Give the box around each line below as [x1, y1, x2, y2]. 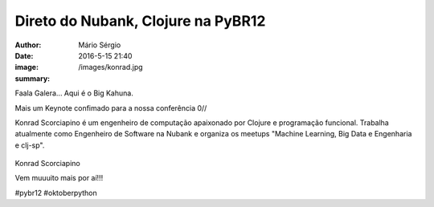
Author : [14, 40, 42, 50]
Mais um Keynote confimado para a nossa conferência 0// [14, 103, 207, 112]
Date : [14, 51, 34, 60]
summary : [14, 73, 51, 83]
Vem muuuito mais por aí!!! [14, 173, 104, 183]
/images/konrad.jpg [78, 63, 144, 72]
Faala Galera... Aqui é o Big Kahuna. [14, 88, 134, 98]
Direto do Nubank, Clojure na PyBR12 [14, 12, 266, 30]
